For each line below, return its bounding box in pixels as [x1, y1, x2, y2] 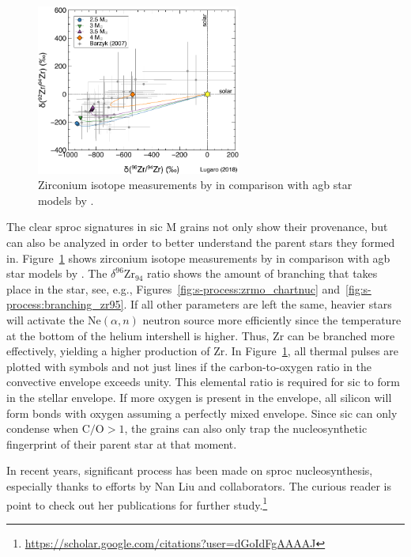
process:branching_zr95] [6, 296, 124, 313]
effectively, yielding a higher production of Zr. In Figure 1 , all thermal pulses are [6, 343, 399, 359]
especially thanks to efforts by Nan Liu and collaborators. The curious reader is [6, 477, 392, 494]
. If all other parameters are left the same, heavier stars [123, 296, 392, 313]
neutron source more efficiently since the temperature [142, 312, 402, 328]
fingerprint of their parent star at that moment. [6, 435, 237, 452]
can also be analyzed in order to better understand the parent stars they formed [6, 234, 395, 251]
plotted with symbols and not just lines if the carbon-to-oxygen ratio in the [6, 358, 372, 374]
